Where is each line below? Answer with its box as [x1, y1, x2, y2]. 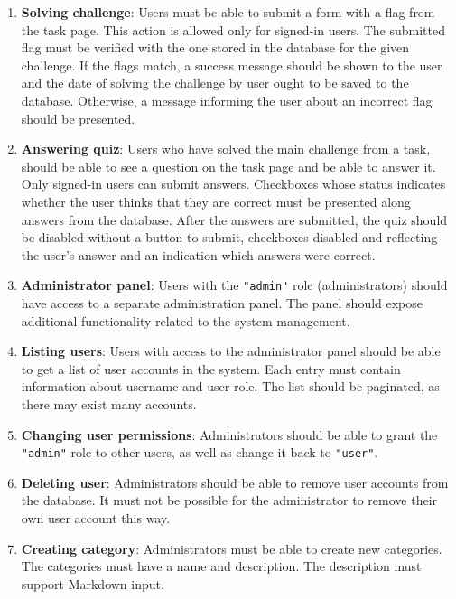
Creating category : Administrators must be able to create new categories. [21, 538, 442, 557]
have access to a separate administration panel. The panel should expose [21, 293, 423, 312]
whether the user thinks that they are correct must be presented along [21, 192, 411, 211]
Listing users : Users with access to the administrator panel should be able [21, 342, 441, 360]
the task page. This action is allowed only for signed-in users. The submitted [21, 20, 446, 39]
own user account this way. [21, 508, 171, 527]
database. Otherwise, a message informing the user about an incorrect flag [21, 90, 433, 109]
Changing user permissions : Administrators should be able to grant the [21, 425, 438, 444]
